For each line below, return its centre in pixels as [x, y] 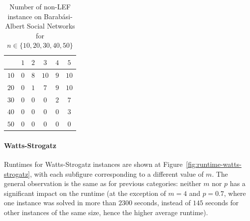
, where [235, 193]
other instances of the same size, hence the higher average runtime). [106, 212]
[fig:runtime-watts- [214, 164]
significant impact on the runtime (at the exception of [85, 193]
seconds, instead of [163, 203]
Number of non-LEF [40, 6]
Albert [15, 26]
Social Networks [51, 26]
